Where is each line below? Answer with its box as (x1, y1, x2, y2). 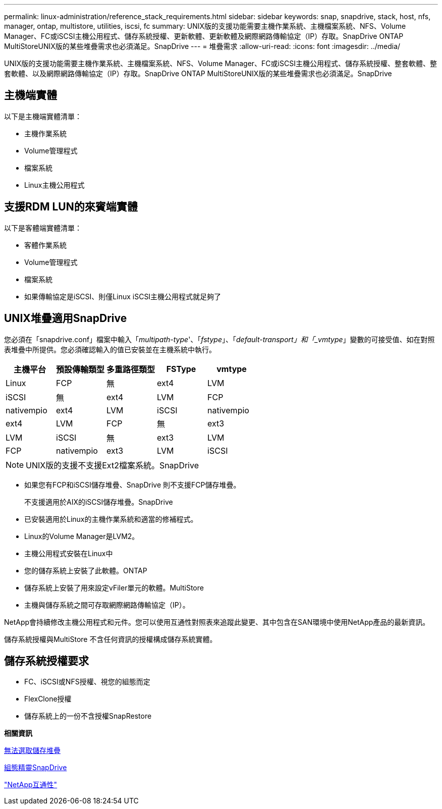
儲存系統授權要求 (4, 654, 89, 667)
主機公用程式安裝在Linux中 (24, 549, 113, 558)
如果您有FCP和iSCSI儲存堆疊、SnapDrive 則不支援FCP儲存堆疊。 (24, 480, 241, 489)
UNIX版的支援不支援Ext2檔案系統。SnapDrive (26, 460, 199, 470)
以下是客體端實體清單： (4, 223, 82, 232)
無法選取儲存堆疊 (4, 746, 61, 755)
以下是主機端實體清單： (4, 112, 82, 121)
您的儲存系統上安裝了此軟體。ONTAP (24, 566, 147, 575)
